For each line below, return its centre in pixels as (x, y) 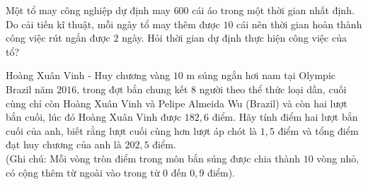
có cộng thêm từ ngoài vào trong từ (83, 172)
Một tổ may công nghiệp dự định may (88, 10)
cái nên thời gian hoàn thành (299, 24)
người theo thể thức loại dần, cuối (273, 89)
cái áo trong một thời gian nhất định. (273, 10)
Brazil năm (30, 89)
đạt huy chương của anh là (64, 144)
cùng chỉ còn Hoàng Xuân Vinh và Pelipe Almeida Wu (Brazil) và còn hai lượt (177, 103)
